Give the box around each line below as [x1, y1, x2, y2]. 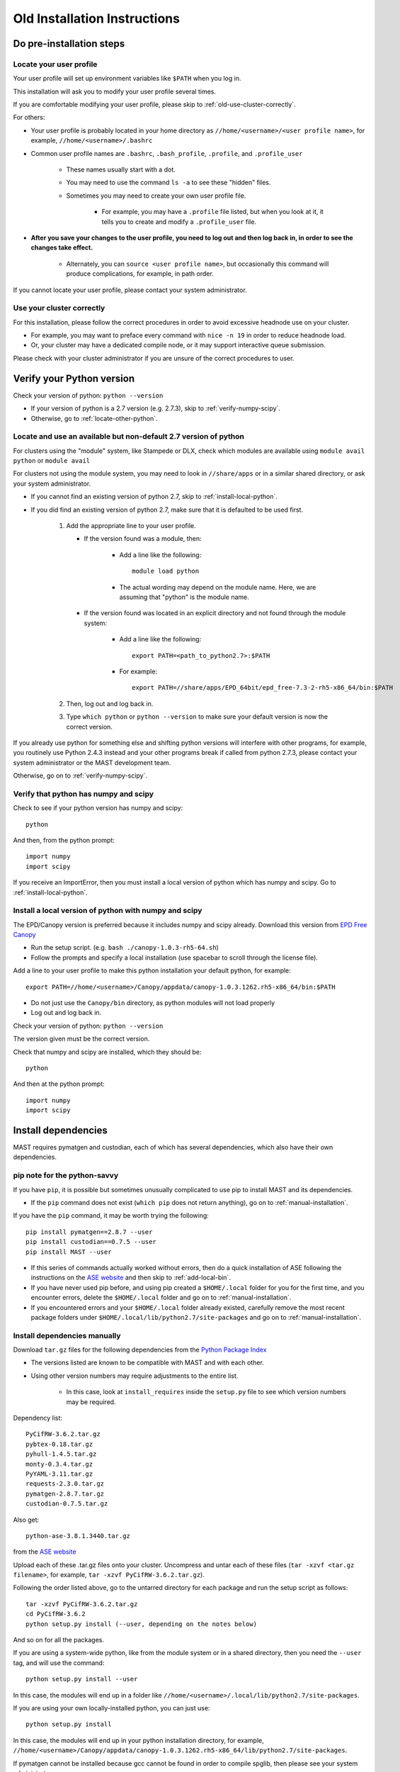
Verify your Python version [13, 372, 135, 384]
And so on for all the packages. [13, 1636, 104, 1644]
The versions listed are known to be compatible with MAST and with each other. [30, 1358, 265, 1367]
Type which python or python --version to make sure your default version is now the [66, 712, 328, 721]
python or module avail [13, 456, 91, 465]
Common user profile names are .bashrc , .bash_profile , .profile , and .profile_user [30, 149, 303, 157]
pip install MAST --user [25, 1247, 112, 1256]
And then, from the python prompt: [13, 836, 115, 844]
